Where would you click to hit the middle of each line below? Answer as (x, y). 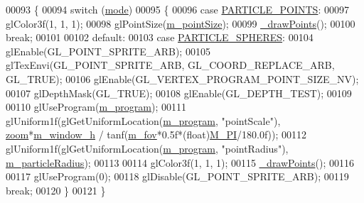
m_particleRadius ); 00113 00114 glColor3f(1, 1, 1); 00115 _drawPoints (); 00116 (180, 162)
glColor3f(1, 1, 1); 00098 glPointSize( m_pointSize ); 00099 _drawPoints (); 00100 (181, 23)
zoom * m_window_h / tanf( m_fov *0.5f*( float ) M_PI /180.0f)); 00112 (156, 135)
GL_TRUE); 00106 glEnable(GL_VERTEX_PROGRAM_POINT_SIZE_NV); (182, 78)
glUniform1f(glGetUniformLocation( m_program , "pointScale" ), (143, 120)
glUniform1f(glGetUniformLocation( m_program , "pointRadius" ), (147, 148)
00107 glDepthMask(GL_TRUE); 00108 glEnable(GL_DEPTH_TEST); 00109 (179, 93)
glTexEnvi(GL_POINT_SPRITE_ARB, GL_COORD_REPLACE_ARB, (170, 65)
